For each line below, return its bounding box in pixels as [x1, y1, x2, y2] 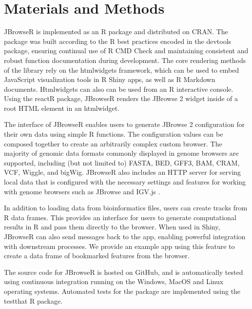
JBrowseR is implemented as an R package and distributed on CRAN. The [4, 26, 228, 37]
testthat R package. [4, 295, 63, 306]
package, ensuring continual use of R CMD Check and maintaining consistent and [4, 45, 249, 56]
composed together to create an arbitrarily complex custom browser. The [4, 138, 222, 148]
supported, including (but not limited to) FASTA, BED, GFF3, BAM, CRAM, [4, 157, 240, 167]
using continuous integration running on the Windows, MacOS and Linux [4, 276, 224, 287]
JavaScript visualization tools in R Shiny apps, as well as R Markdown [4, 74, 215, 84]
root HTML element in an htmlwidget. [4, 103, 120, 113]
